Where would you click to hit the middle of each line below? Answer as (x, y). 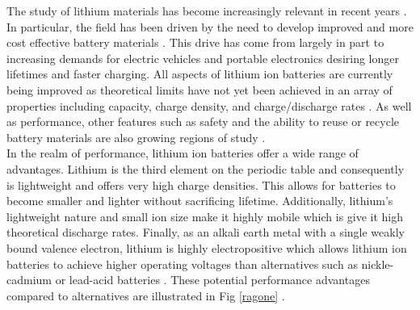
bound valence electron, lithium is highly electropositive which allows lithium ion (207, 247)
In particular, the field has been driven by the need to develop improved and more (210, 26)
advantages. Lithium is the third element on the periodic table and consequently (206, 168)
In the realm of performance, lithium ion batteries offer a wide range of (183, 153)
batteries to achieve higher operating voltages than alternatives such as (182, 264)
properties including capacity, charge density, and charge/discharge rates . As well (209, 105)
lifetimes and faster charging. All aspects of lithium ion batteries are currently (200, 74)
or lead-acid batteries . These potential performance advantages (212, 280)
